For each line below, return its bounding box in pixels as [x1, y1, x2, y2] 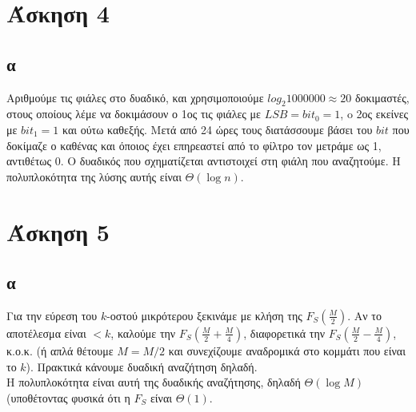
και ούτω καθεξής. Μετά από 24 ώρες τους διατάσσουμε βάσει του [62, 121, 373, 137]
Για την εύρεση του [6, 307, 98, 323]
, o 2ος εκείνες [340, 105, 409, 122]
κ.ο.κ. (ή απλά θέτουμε [6, 342, 114, 359]
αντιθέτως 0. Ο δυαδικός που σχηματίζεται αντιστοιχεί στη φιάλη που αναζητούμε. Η [6, 153, 401, 169]
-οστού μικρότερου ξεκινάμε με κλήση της [106, 307, 302, 323]
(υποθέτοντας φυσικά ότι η [6, 389, 130, 406]
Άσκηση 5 [6, 215, 110, 248]
